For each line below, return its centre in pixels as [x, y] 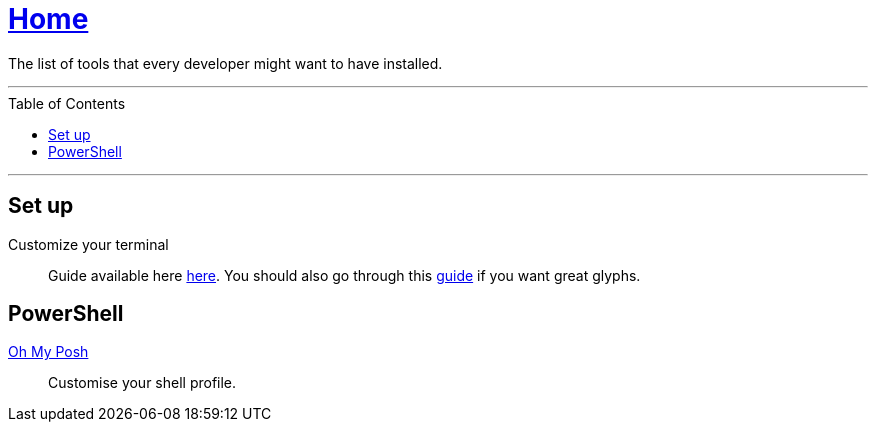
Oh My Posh [48, 352]
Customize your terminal [88, 244]
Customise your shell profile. [142, 383]
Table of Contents [67, 103]
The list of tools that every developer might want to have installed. [225, 63]
